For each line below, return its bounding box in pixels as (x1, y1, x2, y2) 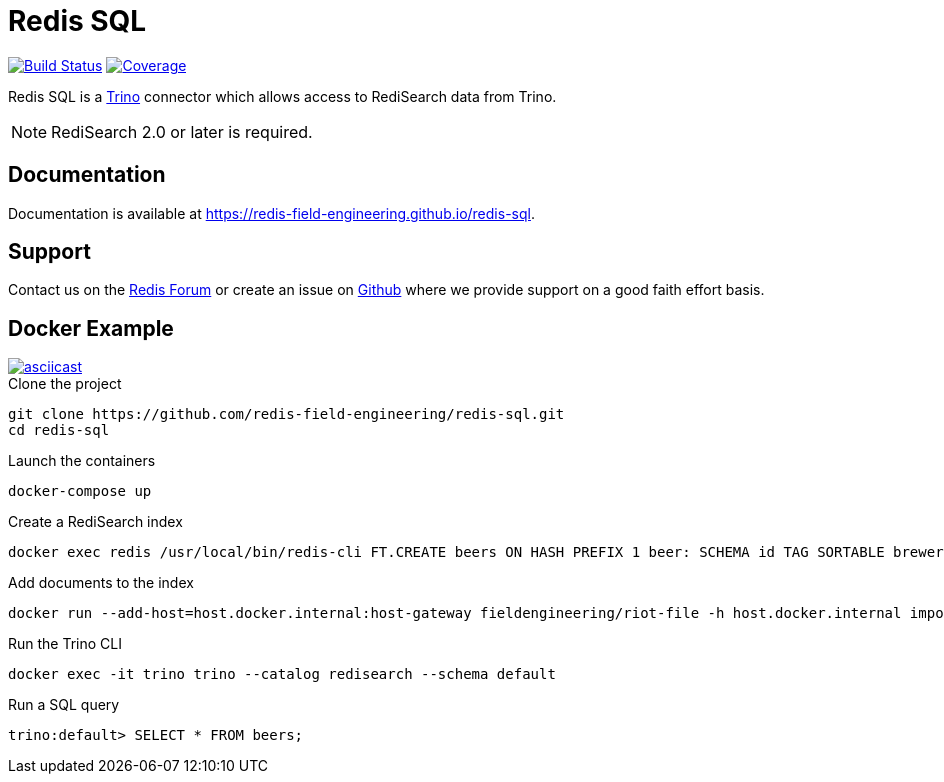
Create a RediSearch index (8, 513, 183, 531)
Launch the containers (8, 452, 156, 470)
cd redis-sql (8, 422, 110, 439)
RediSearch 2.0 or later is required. (51, 121, 313, 142)
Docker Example (8, 315, 174, 341)
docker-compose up (8, 483, 152, 500)
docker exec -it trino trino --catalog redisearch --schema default (8, 666, 556, 683)
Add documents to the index (8, 574, 194, 592)
